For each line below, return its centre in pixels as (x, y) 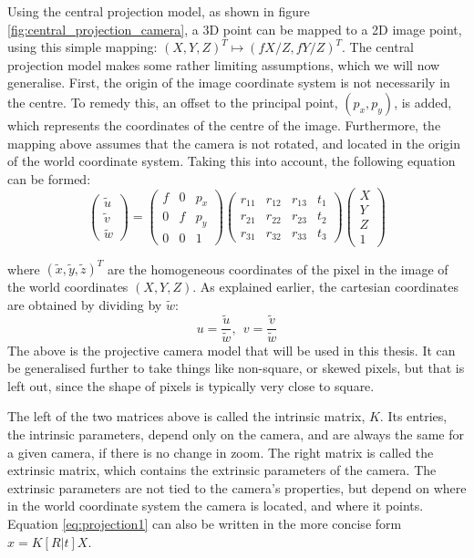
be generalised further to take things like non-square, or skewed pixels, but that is (236, 368)
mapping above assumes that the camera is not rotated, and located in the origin (234, 143)
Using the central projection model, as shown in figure (159, 11)
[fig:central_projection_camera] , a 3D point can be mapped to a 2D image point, (235, 29)
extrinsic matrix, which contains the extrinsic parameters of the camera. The (222, 470)
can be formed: (49, 178)
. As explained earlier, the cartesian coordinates (325, 287)
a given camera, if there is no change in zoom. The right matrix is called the (221, 452)
